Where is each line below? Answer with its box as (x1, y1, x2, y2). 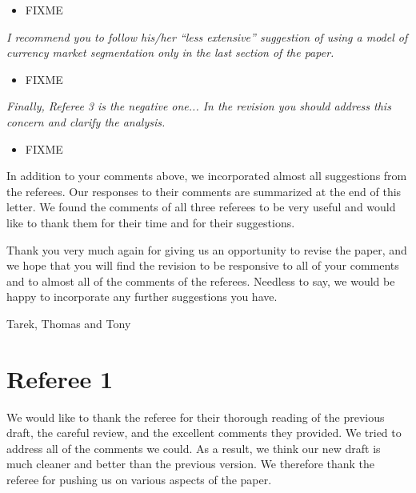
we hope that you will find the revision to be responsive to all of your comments (6, 257, 399, 274)
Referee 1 (6, 362, 114, 395)
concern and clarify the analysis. (6, 113, 166, 130)
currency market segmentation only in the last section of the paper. (6, 44, 334, 61)
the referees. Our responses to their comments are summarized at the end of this (6, 182, 402, 199)
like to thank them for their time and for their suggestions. (6, 214, 295, 230)
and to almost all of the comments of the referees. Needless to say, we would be (6, 272, 395, 289)
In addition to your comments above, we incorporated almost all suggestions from (6, 167, 407, 184)
